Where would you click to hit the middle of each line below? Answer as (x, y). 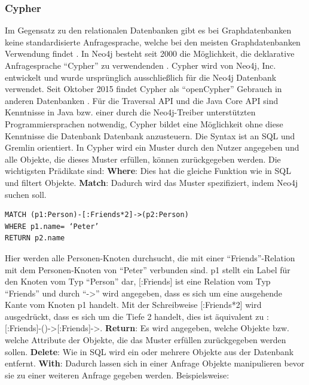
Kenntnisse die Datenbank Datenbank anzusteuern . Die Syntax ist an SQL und (150, 135)
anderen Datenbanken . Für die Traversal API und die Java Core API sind (142, 100)
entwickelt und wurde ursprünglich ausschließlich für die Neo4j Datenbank (141, 77)
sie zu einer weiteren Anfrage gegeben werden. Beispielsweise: (117, 375)
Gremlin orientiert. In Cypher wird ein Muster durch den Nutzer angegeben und (152, 147)
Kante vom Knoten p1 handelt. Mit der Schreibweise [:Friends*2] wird (133, 305)
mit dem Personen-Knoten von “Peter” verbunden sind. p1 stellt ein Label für (148, 269)
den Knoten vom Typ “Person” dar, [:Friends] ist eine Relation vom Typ (138, 281)
